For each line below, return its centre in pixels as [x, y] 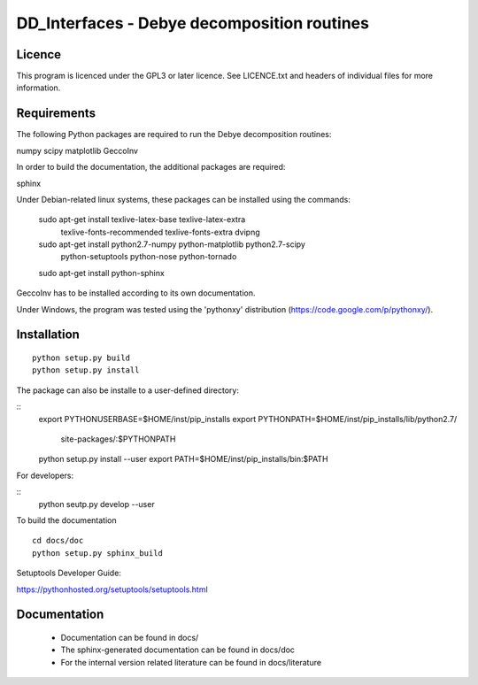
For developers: [45, 475]
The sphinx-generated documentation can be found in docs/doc [178, 650]
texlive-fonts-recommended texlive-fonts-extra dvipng [160, 232]
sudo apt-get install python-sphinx [102, 273]
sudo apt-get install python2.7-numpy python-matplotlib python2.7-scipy [172, 244]
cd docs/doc [58, 541]
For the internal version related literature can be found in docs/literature [191, 662]
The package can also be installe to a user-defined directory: [127, 390]
